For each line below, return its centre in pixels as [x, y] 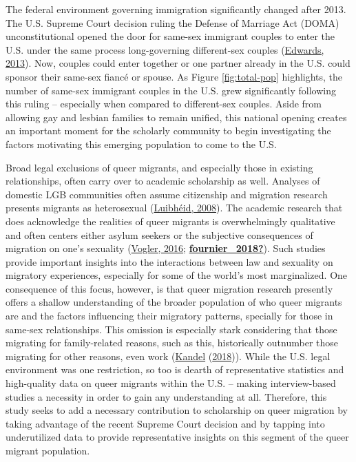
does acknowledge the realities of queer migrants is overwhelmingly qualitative [170, 221]
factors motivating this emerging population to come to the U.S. [141, 144]
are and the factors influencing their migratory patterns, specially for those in [169, 316]
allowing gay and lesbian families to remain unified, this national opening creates [176, 117]
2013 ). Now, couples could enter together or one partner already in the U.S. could [178, 63]
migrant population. [48, 450]
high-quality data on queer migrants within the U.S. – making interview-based [171, 383]
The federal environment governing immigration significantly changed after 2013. [176, 9]
